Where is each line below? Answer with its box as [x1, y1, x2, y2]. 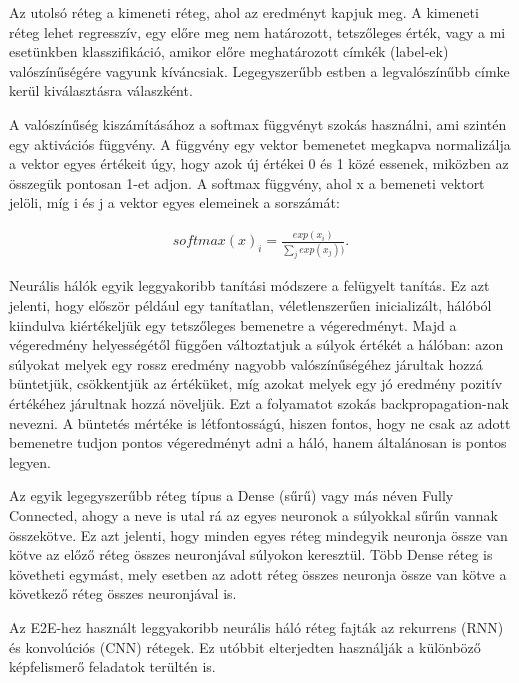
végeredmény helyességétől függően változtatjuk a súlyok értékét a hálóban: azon [9, 334, 504, 355]
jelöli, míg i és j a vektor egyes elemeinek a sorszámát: [9, 192, 340, 213]
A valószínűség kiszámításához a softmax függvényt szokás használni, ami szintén [9, 113, 507, 134]
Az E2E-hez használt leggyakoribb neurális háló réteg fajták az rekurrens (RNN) [9, 616, 504, 637]
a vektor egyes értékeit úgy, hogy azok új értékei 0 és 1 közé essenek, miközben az [9, 153, 509, 174]
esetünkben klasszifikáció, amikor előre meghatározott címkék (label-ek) [9, 41, 449, 62]
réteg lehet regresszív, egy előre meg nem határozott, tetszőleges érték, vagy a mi [9, 21, 506, 42]
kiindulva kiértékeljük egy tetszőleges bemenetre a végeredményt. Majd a [9, 314, 457, 335]
